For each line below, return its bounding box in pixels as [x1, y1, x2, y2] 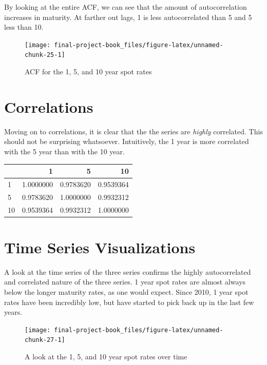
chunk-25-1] [25, 51, 65, 59]
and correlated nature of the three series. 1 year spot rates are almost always [4, 276, 246, 287]
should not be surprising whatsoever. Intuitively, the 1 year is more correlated [4, 136, 249, 147]
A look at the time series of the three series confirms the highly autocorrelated [4, 266, 251, 277]
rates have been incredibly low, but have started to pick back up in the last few [4, 296, 254, 307]
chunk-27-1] [25, 336, 65, 344]
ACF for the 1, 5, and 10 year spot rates [25, 66, 152, 77]
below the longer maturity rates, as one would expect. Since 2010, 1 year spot [4, 287, 249, 297]
